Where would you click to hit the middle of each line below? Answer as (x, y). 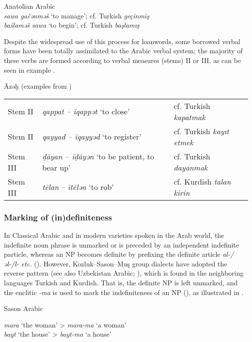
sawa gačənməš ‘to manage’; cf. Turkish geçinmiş (77, 15)
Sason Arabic (24, 308)
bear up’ (56, 167)
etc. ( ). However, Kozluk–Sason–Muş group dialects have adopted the (124, 263)
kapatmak (189, 117)
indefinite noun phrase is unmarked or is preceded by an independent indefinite (121, 244)
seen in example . (30, 70)
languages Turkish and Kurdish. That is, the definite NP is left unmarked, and (121, 282)
